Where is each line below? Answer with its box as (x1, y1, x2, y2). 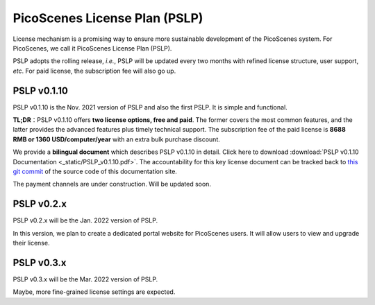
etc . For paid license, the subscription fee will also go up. (12, 67, 176, 75)
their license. (12, 239, 50, 247)
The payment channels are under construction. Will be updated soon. (12, 180, 212, 189)
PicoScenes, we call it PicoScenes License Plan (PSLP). (12, 44, 172, 52)
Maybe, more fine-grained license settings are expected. (12, 288, 176, 296)
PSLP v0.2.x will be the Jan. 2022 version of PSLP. (12, 216, 158, 225)
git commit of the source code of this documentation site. (12, 167, 177, 175)
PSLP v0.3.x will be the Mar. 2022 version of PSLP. (12, 274, 158, 284)
